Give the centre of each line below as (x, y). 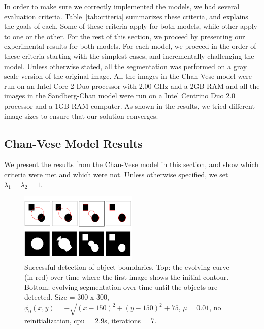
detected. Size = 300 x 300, (67, 297)
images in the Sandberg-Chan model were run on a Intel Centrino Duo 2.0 (120, 96)
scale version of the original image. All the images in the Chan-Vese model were (128, 76)
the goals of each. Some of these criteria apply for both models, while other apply (131, 26)
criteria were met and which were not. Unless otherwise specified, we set (116, 174)
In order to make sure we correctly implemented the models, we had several (122, 6)
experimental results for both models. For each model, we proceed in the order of (130, 46)
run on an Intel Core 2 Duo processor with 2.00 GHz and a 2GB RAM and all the (132, 86)
